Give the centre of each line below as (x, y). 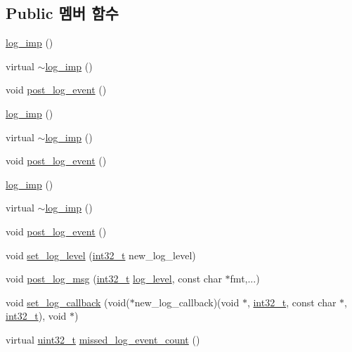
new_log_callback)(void (187, 302)
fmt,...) (245, 279)
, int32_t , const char (292, 302)
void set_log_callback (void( (68, 302)
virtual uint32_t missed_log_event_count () (103, 339)
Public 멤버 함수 (62, 13)
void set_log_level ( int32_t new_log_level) (101, 255)
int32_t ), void (36, 316)
